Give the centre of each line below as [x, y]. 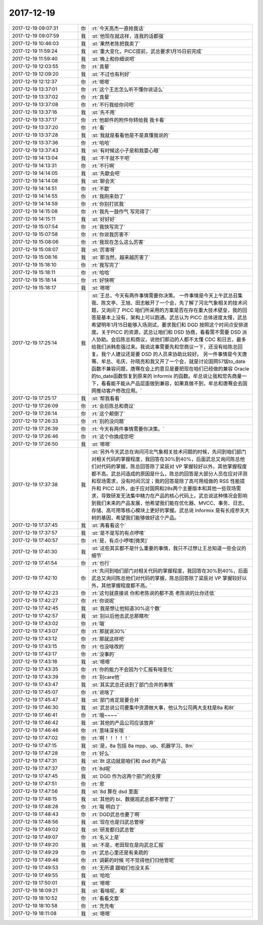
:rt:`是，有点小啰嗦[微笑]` [120, 541]
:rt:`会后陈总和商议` [113, 406]
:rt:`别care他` [106, 677]
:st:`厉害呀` [104, 250]
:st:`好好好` [104, 219]
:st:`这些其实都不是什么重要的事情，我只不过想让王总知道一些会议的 [169, 548]
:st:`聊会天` [104, 181]
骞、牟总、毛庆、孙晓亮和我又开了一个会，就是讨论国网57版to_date [169, 361]
